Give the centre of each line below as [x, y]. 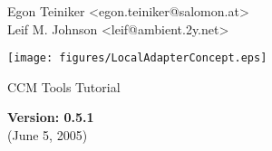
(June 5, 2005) [48, 135]
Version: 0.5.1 [51, 117]
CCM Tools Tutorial [64, 86]
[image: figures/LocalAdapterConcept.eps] [137, 58]
